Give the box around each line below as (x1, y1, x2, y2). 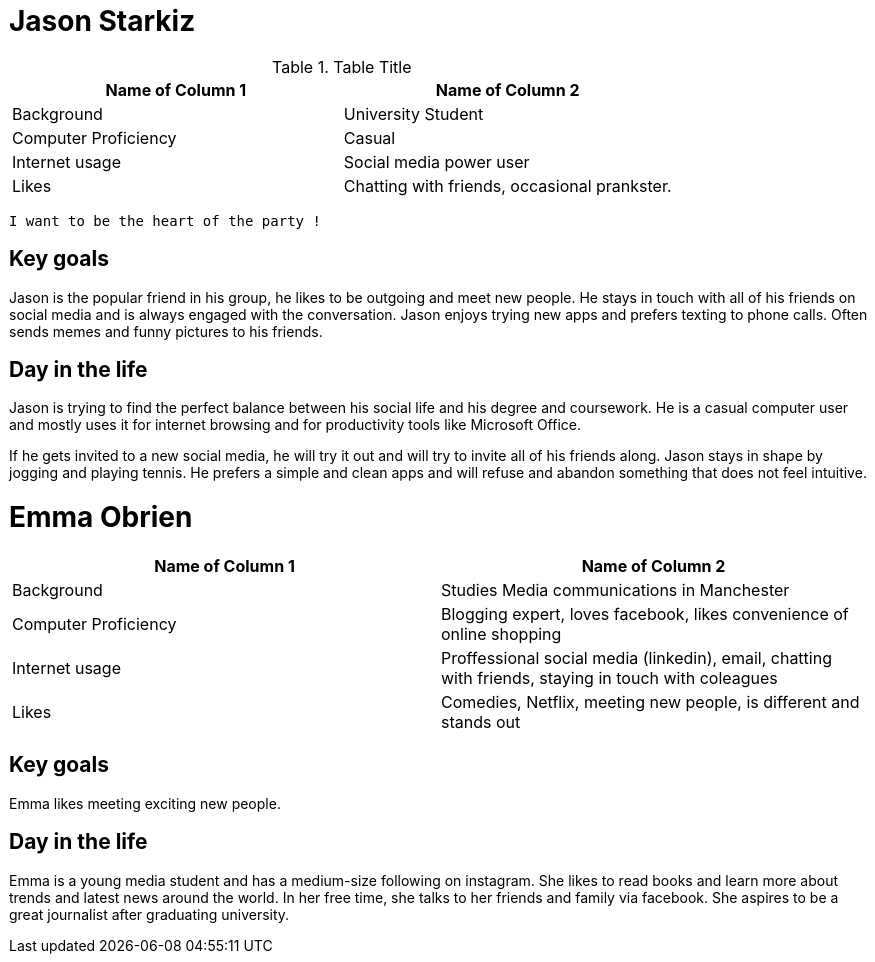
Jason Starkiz (9, 4, 196, 38)
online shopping (441, 623, 562, 644)
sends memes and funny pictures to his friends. (9, 322, 323, 340)
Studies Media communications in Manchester (441, 579, 790, 600)
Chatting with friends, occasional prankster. (343, 175, 672, 196)
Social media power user (343, 151, 530, 172)
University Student (343, 103, 484, 124)
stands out (441, 711, 521, 732)
